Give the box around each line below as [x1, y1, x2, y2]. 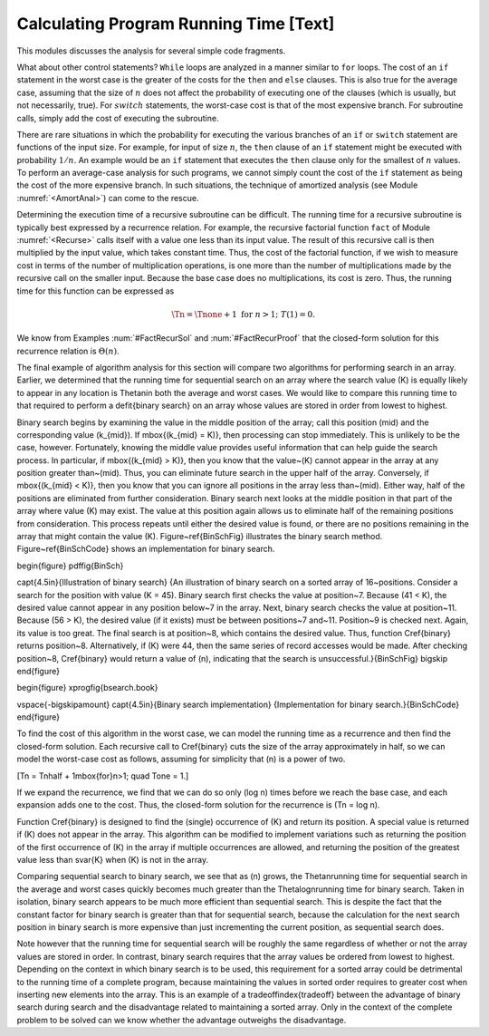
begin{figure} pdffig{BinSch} [16, 560, 124, 571]
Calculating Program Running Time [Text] [16, 14, 335, 34]
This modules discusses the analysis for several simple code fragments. [16, 45, 286, 56]
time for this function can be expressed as [16, 286, 175, 296]
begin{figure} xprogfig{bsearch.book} [16, 683, 158, 693]
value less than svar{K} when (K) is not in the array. [16, 855, 208, 865]
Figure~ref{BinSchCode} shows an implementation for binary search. [16, 544, 275, 555]
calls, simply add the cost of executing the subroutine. [16, 112, 219, 123]
